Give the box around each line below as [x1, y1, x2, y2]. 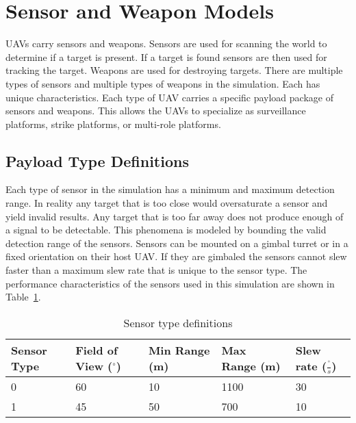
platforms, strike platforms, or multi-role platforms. [5, 116, 221, 131]
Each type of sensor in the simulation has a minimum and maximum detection [5, 182, 335, 196]
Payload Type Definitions [5, 150, 189, 171]
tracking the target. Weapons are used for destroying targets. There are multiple [5, 63, 343, 77]
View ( [75, 358, 113, 374]
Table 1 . [5, 290, 41, 304]
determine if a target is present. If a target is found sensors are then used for [5, 49, 327, 64]
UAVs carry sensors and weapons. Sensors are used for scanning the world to [5, 36, 327, 51]
